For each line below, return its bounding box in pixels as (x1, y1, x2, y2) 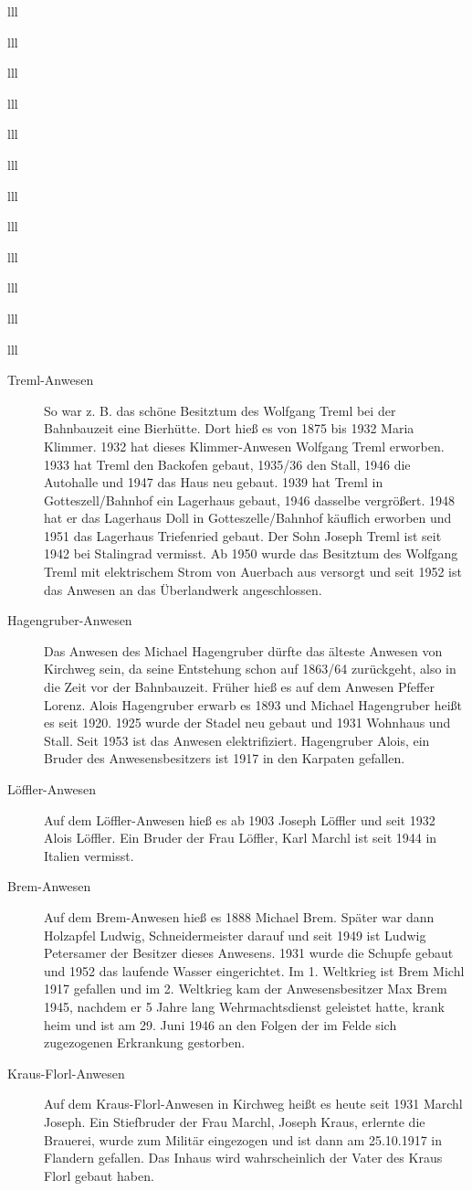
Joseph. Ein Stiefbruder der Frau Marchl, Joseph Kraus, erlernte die (44, 1111, 425, 1131)
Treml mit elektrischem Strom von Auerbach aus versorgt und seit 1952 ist (44, 562, 462, 581)
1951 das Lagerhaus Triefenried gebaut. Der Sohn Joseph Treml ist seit (44, 526, 442, 545)
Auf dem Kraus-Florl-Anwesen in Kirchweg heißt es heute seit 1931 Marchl (44, 1094, 463, 1113)
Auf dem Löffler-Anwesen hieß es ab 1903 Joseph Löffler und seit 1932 (44, 810, 435, 829)
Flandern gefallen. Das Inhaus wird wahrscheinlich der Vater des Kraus (44, 1148, 443, 1167)
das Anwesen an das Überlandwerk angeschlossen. (44, 580, 322, 599)
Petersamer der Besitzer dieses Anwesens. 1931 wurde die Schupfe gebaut (44, 943, 454, 962)
